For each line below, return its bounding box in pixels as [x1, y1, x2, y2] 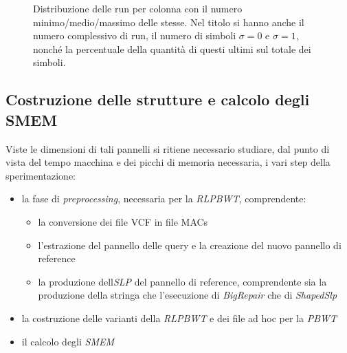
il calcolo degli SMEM [21, 334, 115, 348]
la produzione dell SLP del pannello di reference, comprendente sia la [38, 274, 327, 288]
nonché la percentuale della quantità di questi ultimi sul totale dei [33, 41, 311, 56]
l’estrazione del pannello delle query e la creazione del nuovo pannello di [38, 237, 342, 252]
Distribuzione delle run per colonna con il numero [33, 1, 243, 15]
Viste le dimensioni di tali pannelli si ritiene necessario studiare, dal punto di [5, 141, 330, 156]
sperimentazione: [5, 168, 76, 182]
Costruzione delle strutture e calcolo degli [5, 89, 310, 110]
